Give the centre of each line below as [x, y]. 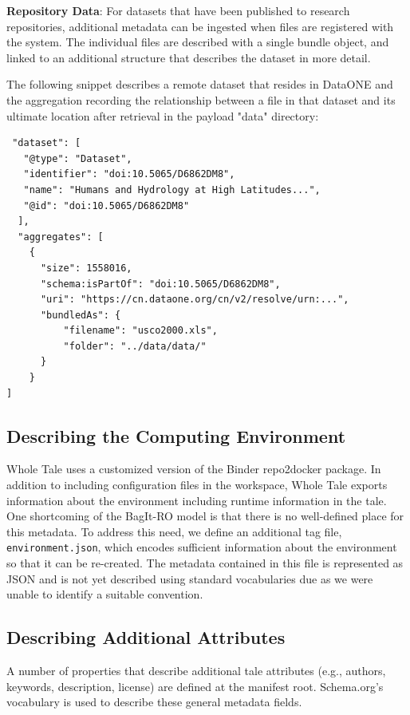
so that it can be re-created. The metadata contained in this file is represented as [205, 563]
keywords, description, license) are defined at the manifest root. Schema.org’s [195, 686]
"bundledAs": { [81, 315]
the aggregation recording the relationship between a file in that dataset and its [201, 99]
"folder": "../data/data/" [135, 346]
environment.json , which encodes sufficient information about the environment [202, 547]
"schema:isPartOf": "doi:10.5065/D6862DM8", [160, 284]
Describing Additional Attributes [146, 637]
